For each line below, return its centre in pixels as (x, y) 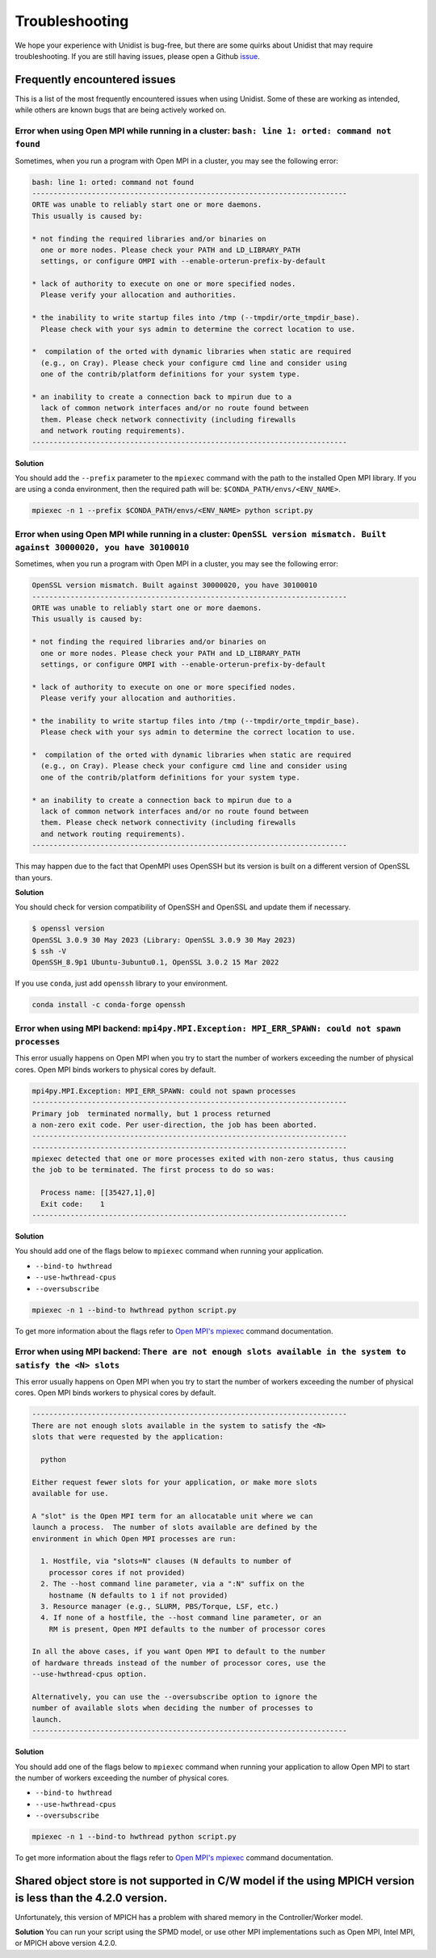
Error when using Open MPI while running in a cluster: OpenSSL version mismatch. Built (201, 534)
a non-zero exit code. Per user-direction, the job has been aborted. (175, 1124)
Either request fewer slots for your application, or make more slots (175, 1482)
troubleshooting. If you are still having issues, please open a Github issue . (137, 56)
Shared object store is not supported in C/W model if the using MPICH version (215, 1881)
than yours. (34, 877)
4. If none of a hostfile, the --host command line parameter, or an (181, 1618)
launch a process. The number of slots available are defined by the (175, 1527)
